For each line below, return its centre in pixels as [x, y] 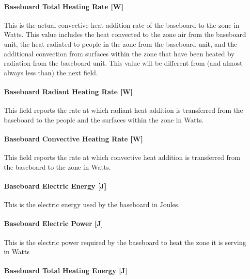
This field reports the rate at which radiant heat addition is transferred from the [124, 110]
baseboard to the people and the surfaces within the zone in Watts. [104, 119]
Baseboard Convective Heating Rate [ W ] [73, 138]
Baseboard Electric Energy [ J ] [55, 185]
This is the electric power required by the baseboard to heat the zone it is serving [125, 242]
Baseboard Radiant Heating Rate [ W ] [68, 91]
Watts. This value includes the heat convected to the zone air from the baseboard [125, 34]
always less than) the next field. [51, 72]
